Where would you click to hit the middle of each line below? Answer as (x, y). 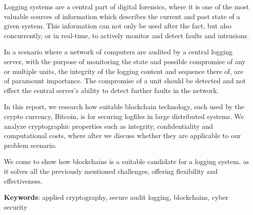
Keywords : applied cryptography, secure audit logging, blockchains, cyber (116, 197)
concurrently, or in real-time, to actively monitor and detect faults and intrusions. (126, 35)
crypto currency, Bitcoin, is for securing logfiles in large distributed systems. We (124, 116)
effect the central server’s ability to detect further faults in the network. (111, 90)
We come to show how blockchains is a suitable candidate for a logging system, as (127, 161)
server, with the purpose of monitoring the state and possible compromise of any (125, 61)
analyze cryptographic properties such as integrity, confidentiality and (109, 126)
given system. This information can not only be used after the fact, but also (118, 26)
